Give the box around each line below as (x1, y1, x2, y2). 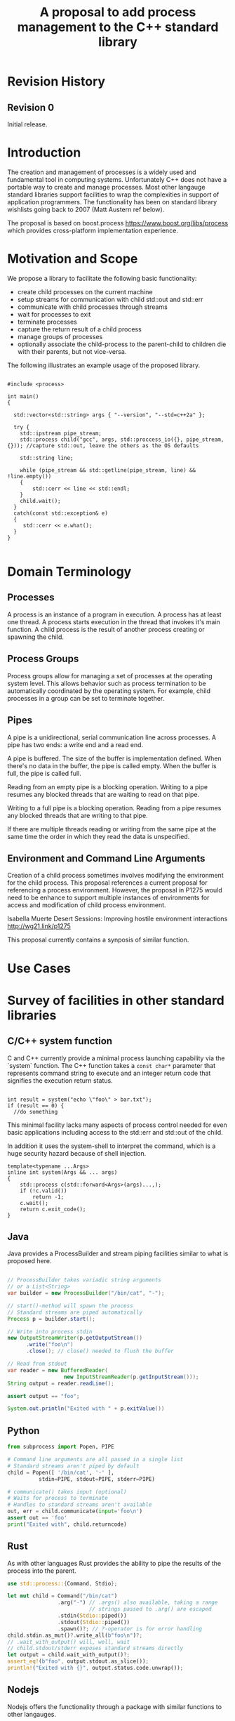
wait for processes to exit (17, 310, 91, 318)
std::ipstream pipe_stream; (20, 430, 102, 437)
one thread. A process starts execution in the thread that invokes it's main (7, 617, 221, 626)
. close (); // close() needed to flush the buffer (25, 1347, 174, 1355)
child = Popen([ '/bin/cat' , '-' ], (7, 1469, 114, 1476)
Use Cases (7, 960, 72, 976)
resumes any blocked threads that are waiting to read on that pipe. (7, 790, 200, 798)
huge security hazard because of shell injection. (7, 1149, 147, 1157)
